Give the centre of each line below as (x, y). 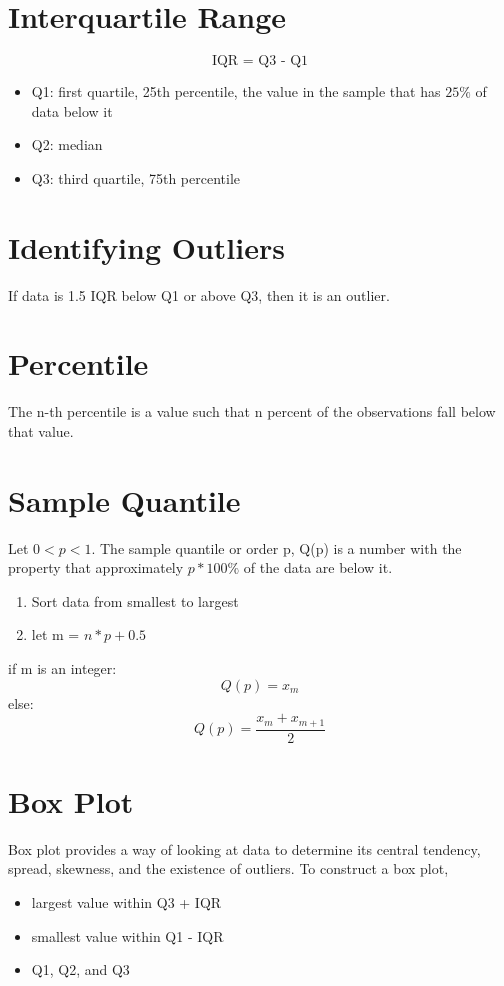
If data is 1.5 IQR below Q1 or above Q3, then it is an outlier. (199, 294)
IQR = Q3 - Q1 (260, 61)
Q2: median (67, 144)
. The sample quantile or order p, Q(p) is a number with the (276, 547)
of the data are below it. (318, 567)
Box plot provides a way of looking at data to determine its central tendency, (244, 848)
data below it (72, 110)
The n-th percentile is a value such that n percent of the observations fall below (252, 411)
